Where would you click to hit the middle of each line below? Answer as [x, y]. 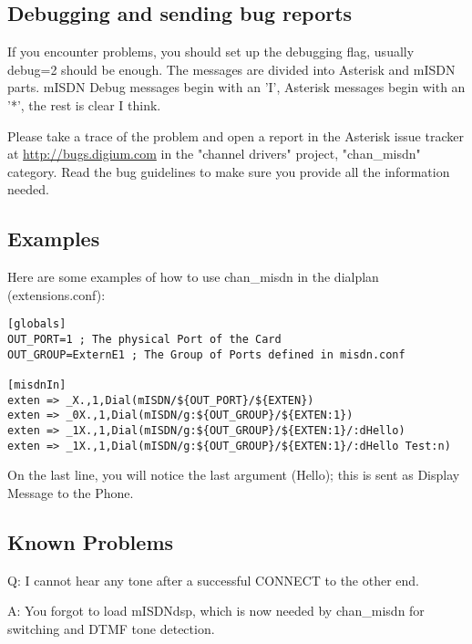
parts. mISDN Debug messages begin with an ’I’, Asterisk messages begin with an [236, 87]
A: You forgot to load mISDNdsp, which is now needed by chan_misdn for [216, 611]
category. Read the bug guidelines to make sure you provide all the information [229, 171]
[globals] [37, 324]
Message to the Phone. [71, 492]
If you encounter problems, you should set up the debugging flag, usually [211, 52]
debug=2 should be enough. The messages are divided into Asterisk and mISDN [231, 69]
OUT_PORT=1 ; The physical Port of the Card [144, 339]
